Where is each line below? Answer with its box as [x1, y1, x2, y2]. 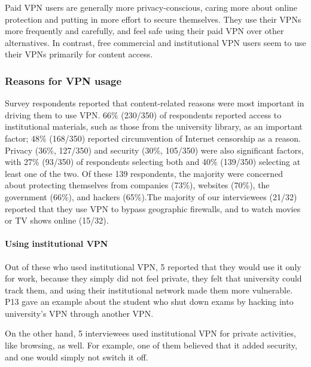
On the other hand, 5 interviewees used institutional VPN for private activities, [5, 327, 296, 340]
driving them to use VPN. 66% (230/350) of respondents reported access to [5, 108, 282, 121]
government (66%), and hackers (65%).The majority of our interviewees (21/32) [5, 190, 297, 203]
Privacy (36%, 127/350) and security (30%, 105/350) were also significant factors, [5, 143, 304, 156]
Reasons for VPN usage [5, 73, 122, 88]
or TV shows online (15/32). [5, 214, 109, 227]
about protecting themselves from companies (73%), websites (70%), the [5, 179, 270, 191]
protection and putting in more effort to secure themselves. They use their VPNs [5, 13, 301, 25]
